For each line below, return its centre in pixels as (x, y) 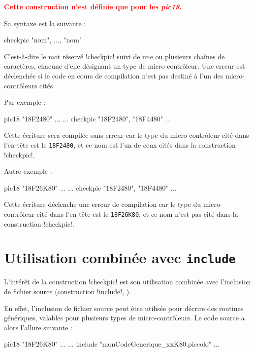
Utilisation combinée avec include (120, 257)
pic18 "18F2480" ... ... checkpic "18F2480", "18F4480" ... (88, 118)
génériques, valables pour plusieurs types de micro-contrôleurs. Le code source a (124, 318)
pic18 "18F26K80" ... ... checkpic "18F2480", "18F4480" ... (90, 187)
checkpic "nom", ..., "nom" (43, 40)
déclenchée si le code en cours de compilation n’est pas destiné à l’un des (114, 75)
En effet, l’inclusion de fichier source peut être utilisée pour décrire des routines (124, 308)
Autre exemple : (28, 171)
